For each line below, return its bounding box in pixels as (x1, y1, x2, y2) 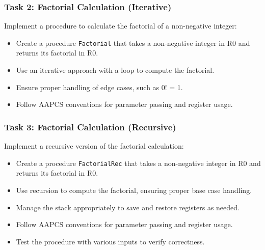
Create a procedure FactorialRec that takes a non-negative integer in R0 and (16, 157, 261, 168)
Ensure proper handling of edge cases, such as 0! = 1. (16, 81, 183, 92)
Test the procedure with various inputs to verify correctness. (16, 236, 205, 246)
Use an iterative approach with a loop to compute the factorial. (16, 65, 215, 75)
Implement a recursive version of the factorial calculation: (4, 141, 184, 151)
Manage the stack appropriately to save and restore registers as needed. (16, 202, 240, 212)
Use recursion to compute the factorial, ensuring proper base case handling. (16, 184, 252, 195)
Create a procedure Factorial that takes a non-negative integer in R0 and (16, 37, 250, 48)
